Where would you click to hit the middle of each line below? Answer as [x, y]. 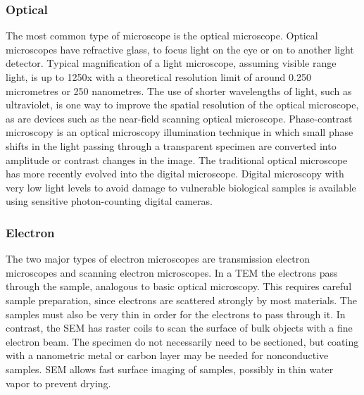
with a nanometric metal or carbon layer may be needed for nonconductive [167, 355]
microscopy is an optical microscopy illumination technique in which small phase [180, 132]
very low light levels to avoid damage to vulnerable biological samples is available [181, 187]
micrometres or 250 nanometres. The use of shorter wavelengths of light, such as [179, 90]
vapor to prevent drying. [58, 383]
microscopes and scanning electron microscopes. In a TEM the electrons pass [172, 272]
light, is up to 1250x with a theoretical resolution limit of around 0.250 [158, 77]
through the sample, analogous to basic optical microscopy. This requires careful [179, 286]
